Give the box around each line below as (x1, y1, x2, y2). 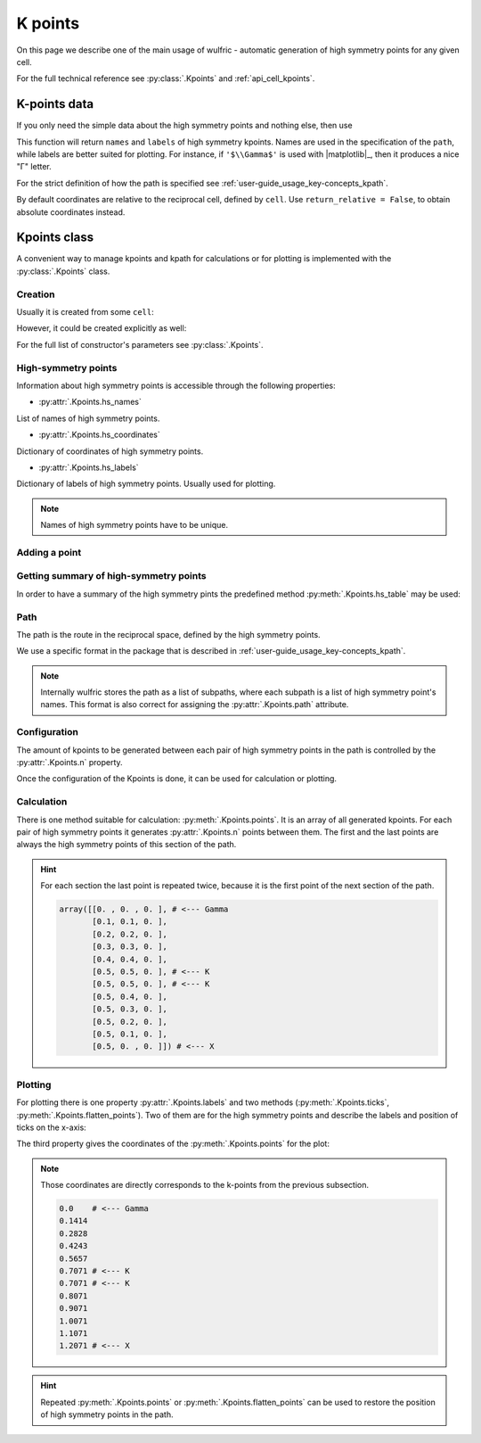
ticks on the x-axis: (16, 1122, 86, 1133)
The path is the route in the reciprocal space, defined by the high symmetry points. (16, 629, 321, 639)
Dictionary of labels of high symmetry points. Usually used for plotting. (16, 478, 276, 490)
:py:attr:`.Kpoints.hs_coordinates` (38, 429, 160, 441)
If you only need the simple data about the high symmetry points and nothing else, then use (16, 120, 353, 131)
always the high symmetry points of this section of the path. (16, 839, 237, 850)
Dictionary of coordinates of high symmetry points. (16, 446, 204, 457)
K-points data (16, 96, 94, 111)
